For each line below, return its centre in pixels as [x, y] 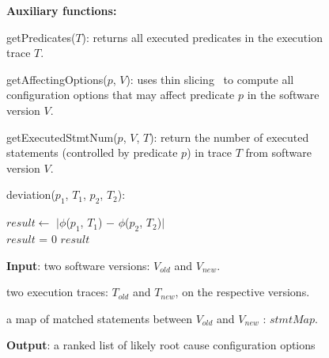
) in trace [209, 152]
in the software [283, 95]
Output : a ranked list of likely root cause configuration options [161, 345]
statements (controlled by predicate [92, 152]
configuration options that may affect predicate [121, 95]
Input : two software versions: [78, 265]
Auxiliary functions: [62, 10]
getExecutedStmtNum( [62, 137]
